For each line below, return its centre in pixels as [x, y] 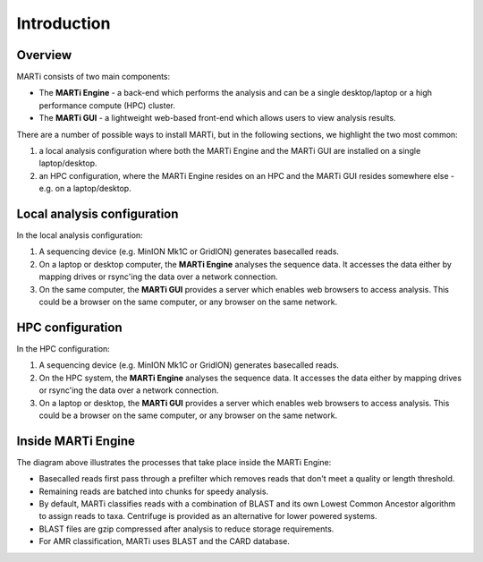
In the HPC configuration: [64, 348]
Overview [44, 55]
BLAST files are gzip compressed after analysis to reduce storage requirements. [186, 529]
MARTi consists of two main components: [93, 77]
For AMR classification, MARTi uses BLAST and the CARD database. [164, 541]
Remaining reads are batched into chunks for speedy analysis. [153, 491]
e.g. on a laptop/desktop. [85, 189]
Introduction [64, 23]
